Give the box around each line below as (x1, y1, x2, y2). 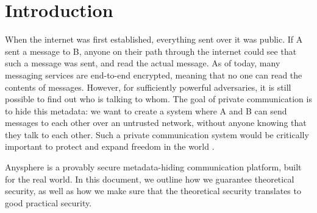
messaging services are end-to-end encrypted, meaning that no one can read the (5, 68, 302, 81)
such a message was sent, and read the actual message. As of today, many (5, 57, 280, 69)
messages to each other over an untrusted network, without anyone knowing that (5, 116, 307, 129)
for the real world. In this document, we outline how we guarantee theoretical (5, 172, 294, 185)
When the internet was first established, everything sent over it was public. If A (5, 33, 303, 46)
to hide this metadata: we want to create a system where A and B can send (5, 104, 287, 117)
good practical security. (5, 196, 92, 209)
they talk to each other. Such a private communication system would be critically (5, 128, 309, 141)
